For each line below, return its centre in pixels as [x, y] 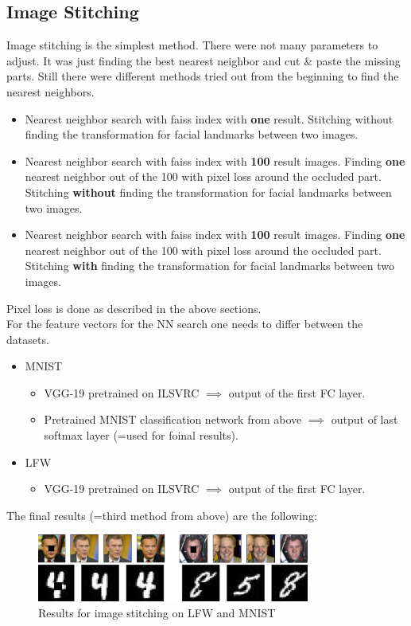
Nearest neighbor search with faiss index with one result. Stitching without [209, 118]
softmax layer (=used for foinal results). [141, 435]
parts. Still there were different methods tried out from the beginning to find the [203, 76]
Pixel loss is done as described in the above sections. [134, 308]
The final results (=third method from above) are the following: [162, 515]
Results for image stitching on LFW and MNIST [157, 612]
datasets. [28, 339]
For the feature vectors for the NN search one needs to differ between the [185, 324]
